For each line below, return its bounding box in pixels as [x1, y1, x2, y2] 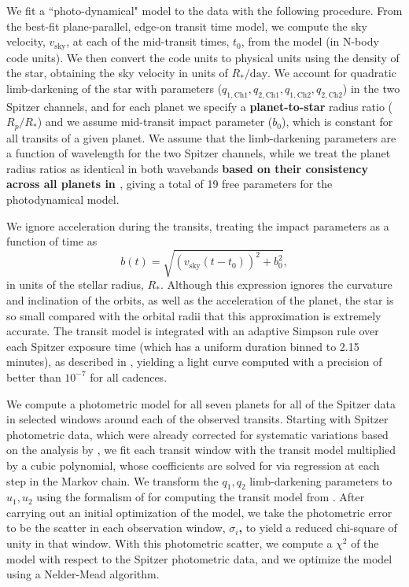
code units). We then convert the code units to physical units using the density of [6, 49, 400, 65]
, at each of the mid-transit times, [66, 33, 230, 50]
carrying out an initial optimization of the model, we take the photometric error [6, 504, 392, 520]
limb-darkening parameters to [249, 472, 392, 489]
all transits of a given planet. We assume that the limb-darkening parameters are [6, 129, 396, 146]
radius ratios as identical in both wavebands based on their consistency [6, 160, 368, 176]
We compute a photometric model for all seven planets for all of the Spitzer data [6, 395, 396, 412]
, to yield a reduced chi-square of [238, 519, 397, 536]
